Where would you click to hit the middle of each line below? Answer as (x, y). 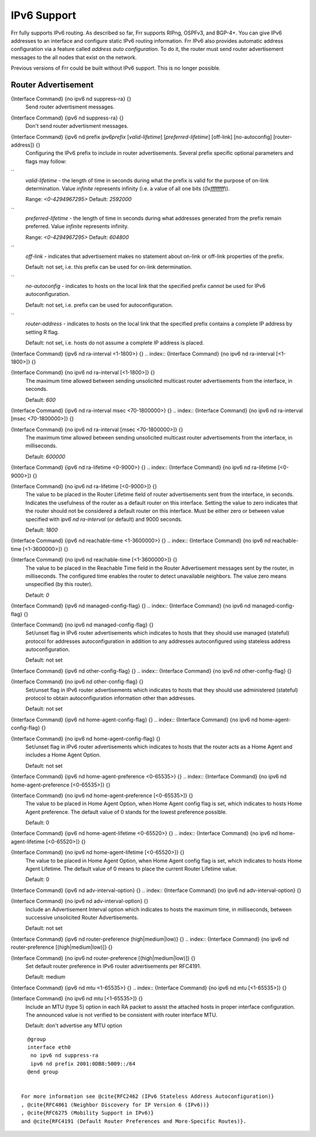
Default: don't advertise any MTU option (74, 1026)
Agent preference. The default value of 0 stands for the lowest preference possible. (126, 812)
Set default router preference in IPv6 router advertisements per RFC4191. (113, 966)
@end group (43, 1072)
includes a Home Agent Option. (63, 755)
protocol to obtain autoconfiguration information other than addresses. (111, 698)
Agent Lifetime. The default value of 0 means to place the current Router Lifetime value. (131, 869)
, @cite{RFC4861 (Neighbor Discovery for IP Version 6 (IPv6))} (116, 1104)
